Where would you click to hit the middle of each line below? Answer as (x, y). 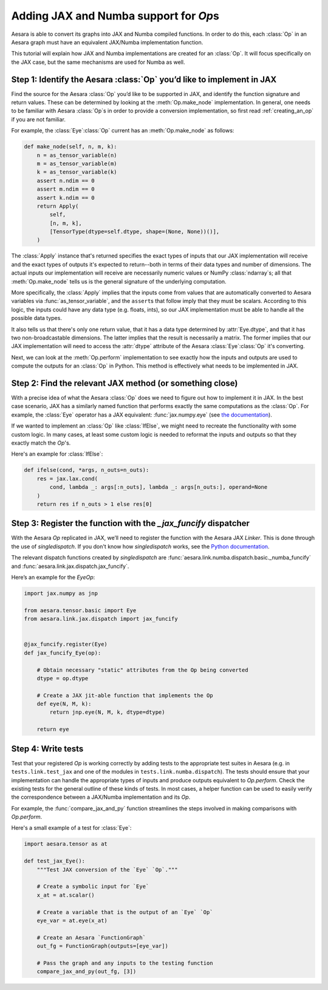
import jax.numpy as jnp (61, 593)
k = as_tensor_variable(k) (77, 172)
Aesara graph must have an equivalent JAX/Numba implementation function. (107, 42)
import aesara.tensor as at (66, 844)
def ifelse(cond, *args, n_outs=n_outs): (87, 470)
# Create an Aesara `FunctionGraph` (91, 937)
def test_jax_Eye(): (54, 861)
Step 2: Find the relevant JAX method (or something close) (125, 383)
